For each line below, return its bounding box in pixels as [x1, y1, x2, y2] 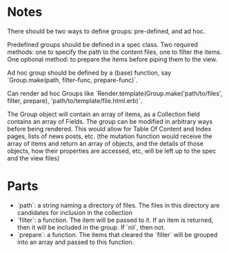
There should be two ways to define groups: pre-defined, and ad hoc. [7, 27, 206, 35]
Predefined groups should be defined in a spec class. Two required [7, 40, 199, 48]
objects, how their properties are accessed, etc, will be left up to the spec [7, 147, 217, 155]
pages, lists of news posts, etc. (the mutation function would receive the [7, 132, 212, 140]
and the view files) [7, 153, 60, 162]
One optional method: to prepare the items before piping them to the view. [7, 55, 218, 63]
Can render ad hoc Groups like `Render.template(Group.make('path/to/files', [7, 89, 223, 97]
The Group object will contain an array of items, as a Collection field [7, 110, 200, 118]
